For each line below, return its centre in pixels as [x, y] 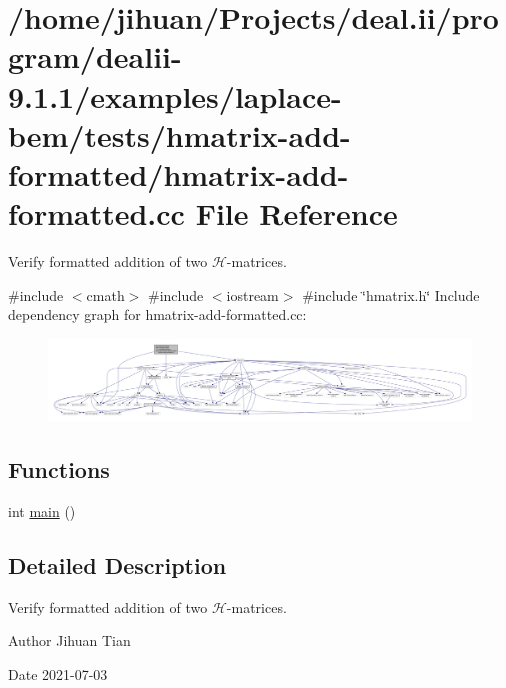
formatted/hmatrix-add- [178, 173]
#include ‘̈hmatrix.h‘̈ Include [391, 294]
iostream [252, 294]
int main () [42, 511]
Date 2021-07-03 [58, 674]
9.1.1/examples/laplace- [175, 95]
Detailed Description [117, 565]
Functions [59, 469]
